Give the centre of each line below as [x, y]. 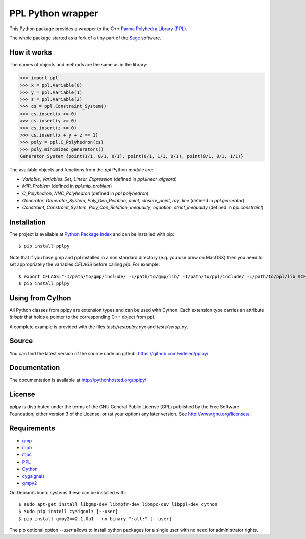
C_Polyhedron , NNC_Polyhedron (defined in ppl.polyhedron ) [85, 193]
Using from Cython [40, 298]
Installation [28, 222]
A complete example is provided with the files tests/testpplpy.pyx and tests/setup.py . [99, 327]
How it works [31, 52]
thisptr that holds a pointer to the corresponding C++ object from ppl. [82, 317]
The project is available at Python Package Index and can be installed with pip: [92, 234]
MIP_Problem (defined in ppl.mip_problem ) [67, 186]
